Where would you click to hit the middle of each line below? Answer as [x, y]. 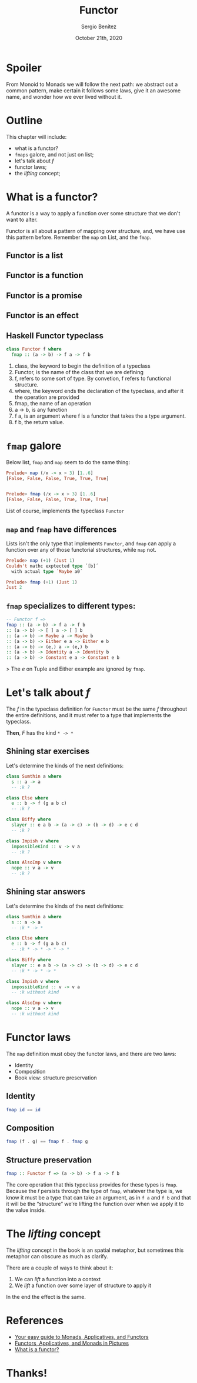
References [35, 1321]
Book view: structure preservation [56, 1078]
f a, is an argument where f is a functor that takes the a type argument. [100, 416]
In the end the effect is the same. [46, 1297]
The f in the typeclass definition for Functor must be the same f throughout [97, 709]
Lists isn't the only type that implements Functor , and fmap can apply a [91, 543]
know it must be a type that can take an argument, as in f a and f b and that [98, 1197]
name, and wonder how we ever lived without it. [64, 96]
